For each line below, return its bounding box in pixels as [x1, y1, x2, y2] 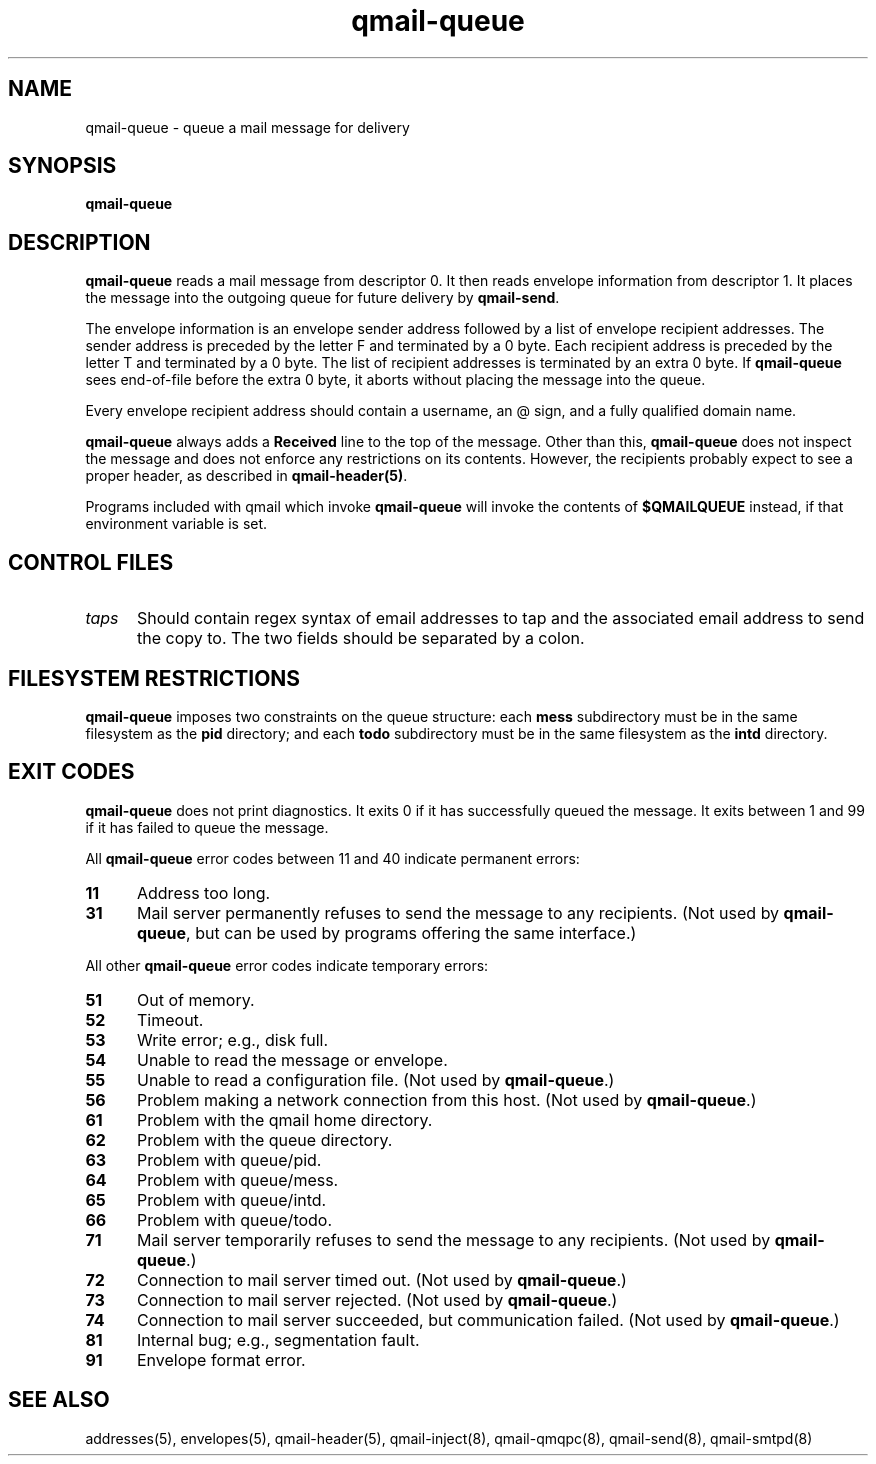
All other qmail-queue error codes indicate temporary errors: [85, 956, 489, 974]
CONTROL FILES [8, 549, 174, 575]
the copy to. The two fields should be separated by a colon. [136, 628, 585, 649]
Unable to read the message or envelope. [136, 1049, 448, 1070]
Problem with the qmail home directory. [136, 1109, 433, 1130]
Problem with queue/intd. [136, 1189, 327, 1210]
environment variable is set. [85, 515, 268, 533]
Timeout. [136, 1009, 204, 1030]
